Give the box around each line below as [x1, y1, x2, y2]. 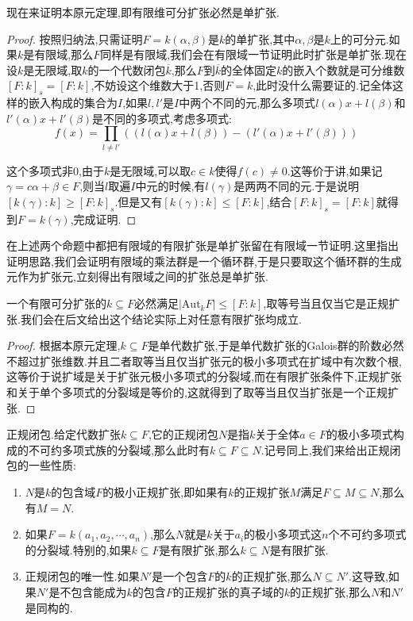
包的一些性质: [6, 457, 76, 473]
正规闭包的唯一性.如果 [25, 568, 140, 585]
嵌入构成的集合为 [28, 94, 118, 111]
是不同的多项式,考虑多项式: [92, 109, 232, 126]
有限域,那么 [34, 46, 94, 63]
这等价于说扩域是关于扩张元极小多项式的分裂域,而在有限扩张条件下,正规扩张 [6, 368, 402, 385]
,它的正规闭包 [148, 426, 218, 443]
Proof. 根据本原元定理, [6, 337, 121, 354]
